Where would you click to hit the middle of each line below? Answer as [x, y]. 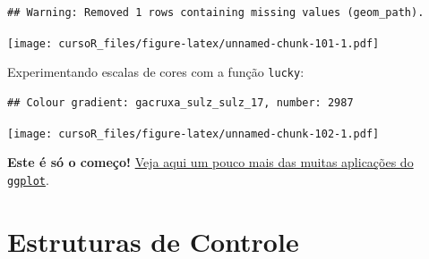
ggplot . [28, 179]
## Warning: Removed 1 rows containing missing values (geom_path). [216, 13]
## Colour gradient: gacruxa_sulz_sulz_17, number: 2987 [180, 102]
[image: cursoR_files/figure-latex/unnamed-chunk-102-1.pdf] [193, 134]
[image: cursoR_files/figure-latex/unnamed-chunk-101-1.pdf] [193, 43]
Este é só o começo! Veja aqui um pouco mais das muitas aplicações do [210, 162]
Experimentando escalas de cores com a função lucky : [156, 72]
